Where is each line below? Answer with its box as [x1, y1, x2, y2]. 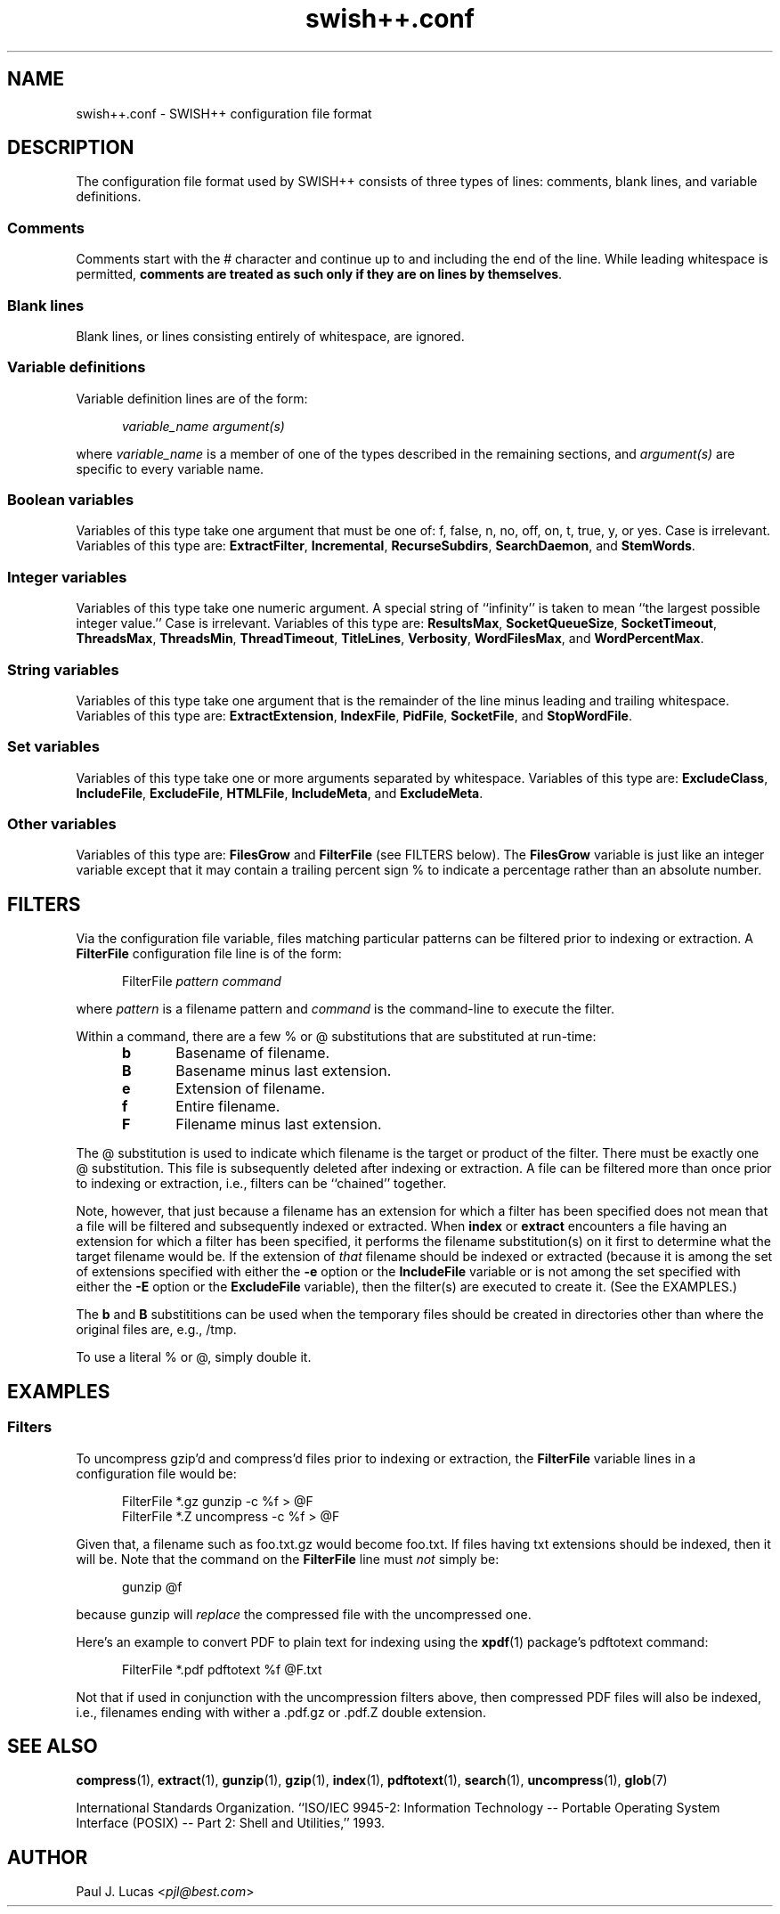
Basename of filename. [175, 1044, 330, 1063]
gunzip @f [122, 1578, 183, 1594]
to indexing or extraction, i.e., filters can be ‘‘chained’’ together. [76, 1176, 447, 1192]
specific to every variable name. [76, 460, 264, 476]
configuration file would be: [76, 1465, 237, 1481]
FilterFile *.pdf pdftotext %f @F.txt [122, 1661, 322, 1677]
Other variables [7, 815, 117, 834]
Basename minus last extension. [175, 1062, 392, 1080]
